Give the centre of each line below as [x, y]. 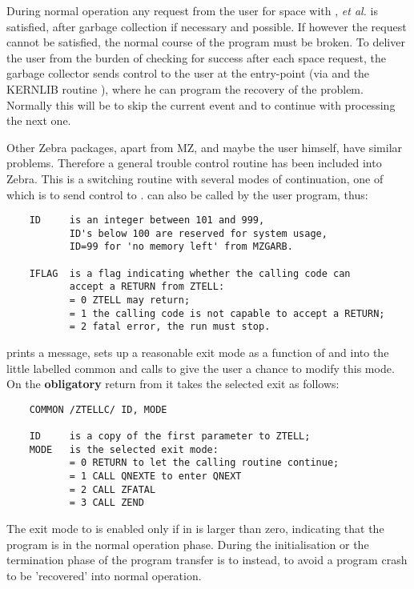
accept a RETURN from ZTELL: [147, 287]
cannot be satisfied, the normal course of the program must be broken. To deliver [206, 42]
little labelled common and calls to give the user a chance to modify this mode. [201, 368]
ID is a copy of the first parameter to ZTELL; [170, 437]
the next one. [39, 120]
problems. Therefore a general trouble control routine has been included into [194, 163]
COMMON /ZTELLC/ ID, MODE [98, 409]
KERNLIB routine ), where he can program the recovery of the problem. [185, 88]
